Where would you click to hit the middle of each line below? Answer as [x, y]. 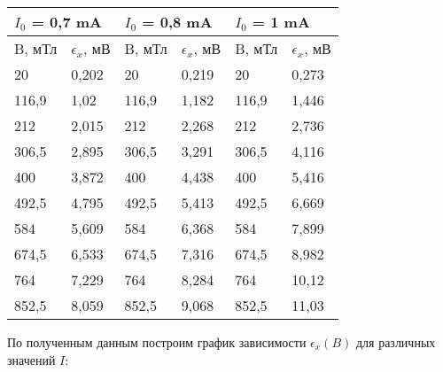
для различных [396, 342]
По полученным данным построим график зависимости [157, 342]
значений [31, 359]
